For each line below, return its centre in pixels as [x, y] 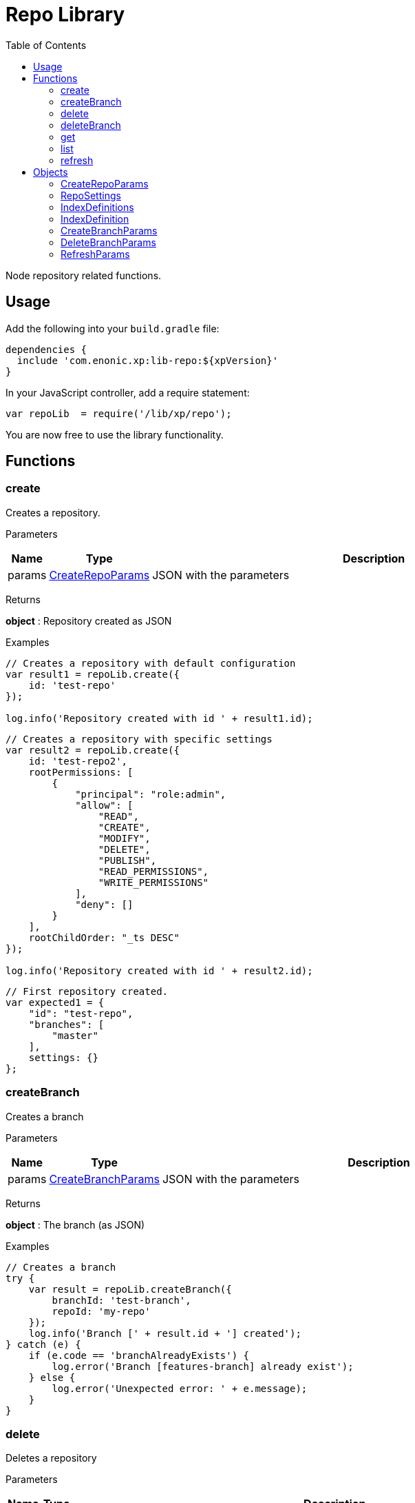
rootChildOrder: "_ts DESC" [104, 937]
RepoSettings [91, 195]
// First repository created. [87, 991]
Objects [51, 172]
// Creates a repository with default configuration [151, 663]
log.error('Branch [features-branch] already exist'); [203, 1366]
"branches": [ [66, 1024]
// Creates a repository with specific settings [139, 739]
